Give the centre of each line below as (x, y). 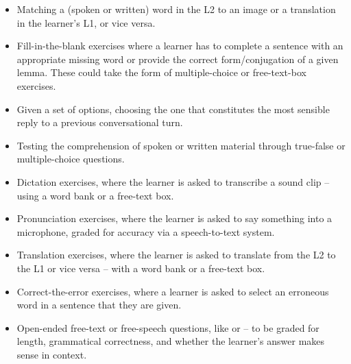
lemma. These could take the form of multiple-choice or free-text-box (161, 72)
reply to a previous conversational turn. (100, 122)
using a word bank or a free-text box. (95, 195)
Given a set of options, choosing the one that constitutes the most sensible (173, 109)
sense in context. (52, 354)
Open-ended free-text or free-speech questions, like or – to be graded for (168, 327)
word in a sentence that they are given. (99, 305)
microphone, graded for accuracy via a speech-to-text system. (146, 231)
